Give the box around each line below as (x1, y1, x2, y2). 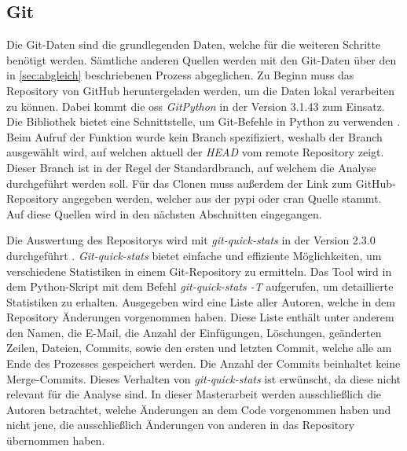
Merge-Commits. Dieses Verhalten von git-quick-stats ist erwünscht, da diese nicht (6, 370, 401, 387)
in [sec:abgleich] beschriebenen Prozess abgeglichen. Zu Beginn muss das (6, 67, 354, 83)
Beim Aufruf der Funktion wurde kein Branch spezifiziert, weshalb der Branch (6, 128, 383, 145)
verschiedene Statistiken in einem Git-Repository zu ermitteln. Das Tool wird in (6, 262, 392, 279)
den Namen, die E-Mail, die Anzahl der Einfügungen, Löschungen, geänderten (6, 324, 382, 340)
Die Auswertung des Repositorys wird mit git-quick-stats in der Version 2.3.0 (6, 232, 376, 248)
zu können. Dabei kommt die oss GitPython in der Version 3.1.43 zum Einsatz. (6, 97, 385, 114)
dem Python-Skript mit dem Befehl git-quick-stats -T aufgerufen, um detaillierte (6, 278, 394, 295)
